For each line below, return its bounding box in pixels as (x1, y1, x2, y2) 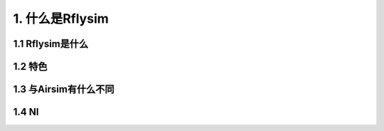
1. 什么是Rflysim (13, 11, 110, 26)
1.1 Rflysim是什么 (13, 38, 89, 50)
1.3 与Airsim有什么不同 (13, 83, 114, 95)
